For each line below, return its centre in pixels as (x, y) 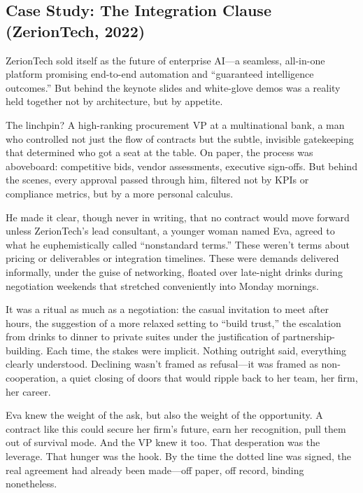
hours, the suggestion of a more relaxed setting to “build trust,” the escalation (173, 322)
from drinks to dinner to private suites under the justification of (143, 336)
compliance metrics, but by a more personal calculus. (120, 193)
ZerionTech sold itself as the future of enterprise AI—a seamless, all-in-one (165, 60)
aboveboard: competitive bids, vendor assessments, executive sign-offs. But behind (181, 166)
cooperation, (32, 378)
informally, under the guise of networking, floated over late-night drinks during (174, 271)
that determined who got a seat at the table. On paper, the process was (159, 152)
